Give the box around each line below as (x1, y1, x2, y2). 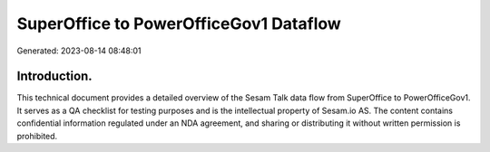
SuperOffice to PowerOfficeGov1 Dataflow (16, 14, 342, 33)
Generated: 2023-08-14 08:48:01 (16, 45, 142, 56)
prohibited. (16, 130, 58, 141)
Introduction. (16, 69, 93, 84)
